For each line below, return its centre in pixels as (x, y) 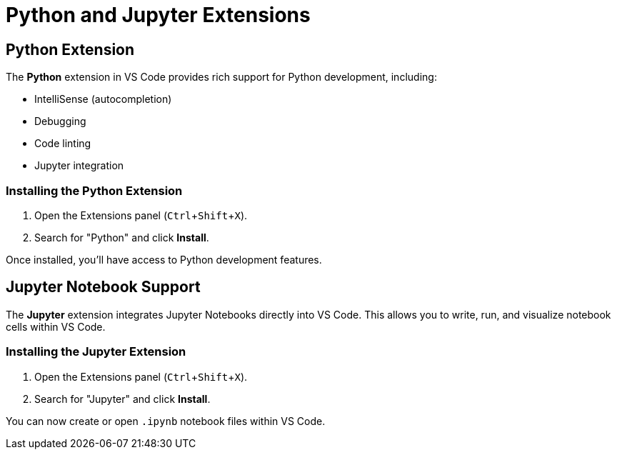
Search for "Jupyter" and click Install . (122, 399)
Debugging (60, 121)
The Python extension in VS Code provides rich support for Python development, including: (221, 77)
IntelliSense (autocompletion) (103, 99)
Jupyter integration (79, 166)
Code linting (63, 144)
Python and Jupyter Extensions (158, 15)
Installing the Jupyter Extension (96, 352)
